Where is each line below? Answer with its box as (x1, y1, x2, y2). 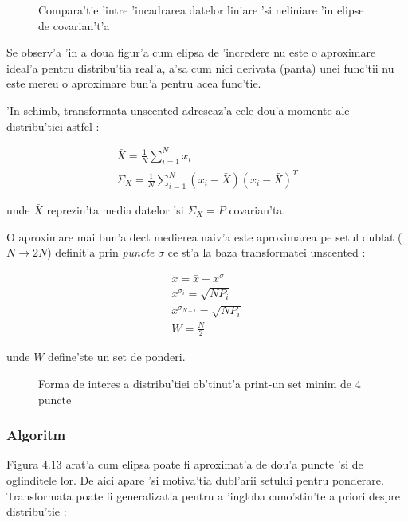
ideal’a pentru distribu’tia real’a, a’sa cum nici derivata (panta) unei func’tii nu (6, 59, 394, 76)
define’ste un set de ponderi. (48, 348, 186, 365)
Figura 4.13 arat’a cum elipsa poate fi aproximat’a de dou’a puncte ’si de (6, 456, 363, 473)
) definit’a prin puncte (47, 244, 155, 261)
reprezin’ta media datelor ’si (46, 202, 184, 218)
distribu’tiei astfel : (6, 117, 100, 134)
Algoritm (6, 425, 66, 445)
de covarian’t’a (38, 17, 110, 33)
